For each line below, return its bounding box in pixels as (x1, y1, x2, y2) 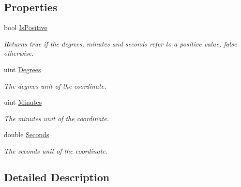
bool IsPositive (4, 22, 47, 32)
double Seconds (4, 129, 49, 140)
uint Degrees (4, 64, 41, 74)
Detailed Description (4, 169, 110, 184)
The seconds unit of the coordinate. (4, 145, 108, 156)
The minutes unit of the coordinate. (4, 113, 109, 123)
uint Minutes (4, 97, 42, 107)
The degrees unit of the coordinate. (4, 80, 106, 91)
